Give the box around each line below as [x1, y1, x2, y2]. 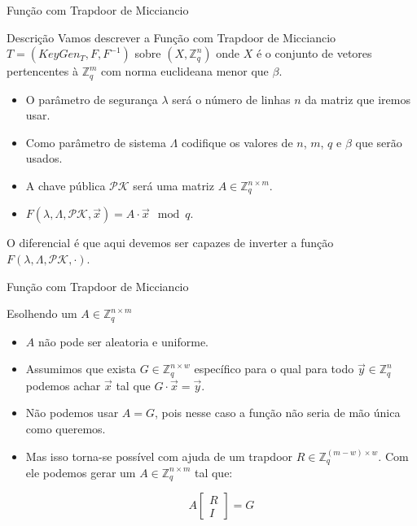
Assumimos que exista [25, 360, 137, 377]
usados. [25, 150, 63, 167]
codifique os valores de [181, 133, 293, 150]
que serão [355, 133, 402, 150]
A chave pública [25, 177, 106, 194]
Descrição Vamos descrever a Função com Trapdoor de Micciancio [7, 28, 336, 46]
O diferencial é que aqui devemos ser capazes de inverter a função [7, 234, 334, 251]
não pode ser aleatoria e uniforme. [37, 333, 208, 350]
